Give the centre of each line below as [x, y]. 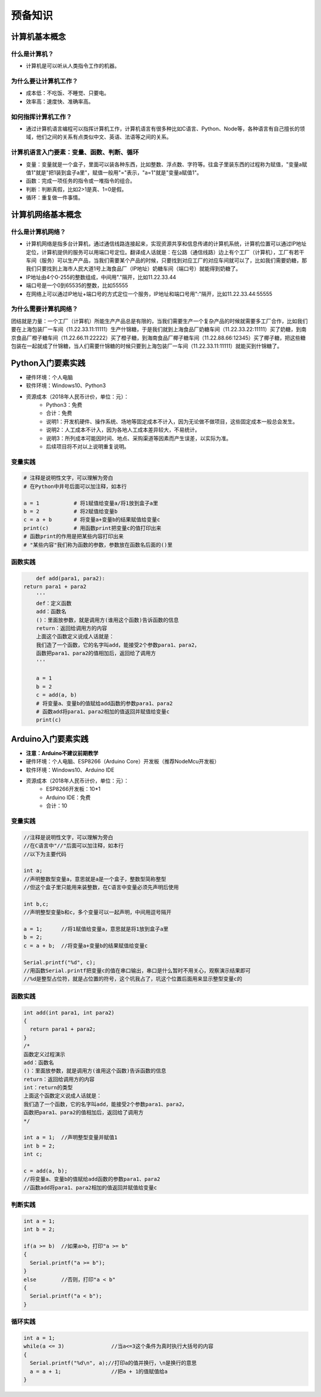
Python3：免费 [64, 404]
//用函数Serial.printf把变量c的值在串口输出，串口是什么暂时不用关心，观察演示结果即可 [137, 971]
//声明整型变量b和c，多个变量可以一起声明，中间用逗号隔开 [97, 912]
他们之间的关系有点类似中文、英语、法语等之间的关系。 [104, 137]
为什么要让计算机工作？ [45, 82]
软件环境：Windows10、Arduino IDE [70, 770]
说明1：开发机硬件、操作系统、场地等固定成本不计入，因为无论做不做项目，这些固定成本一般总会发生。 [172, 421]
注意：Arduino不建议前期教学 [62, 753]
